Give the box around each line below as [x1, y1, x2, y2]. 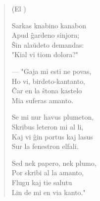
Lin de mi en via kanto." [11, 187, 86, 197]
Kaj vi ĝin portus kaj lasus [11, 131, 93, 141]
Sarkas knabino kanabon [11, 20, 87, 30]
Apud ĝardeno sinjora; [11, 30, 80, 40]
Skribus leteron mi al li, [11, 121, 84, 132]
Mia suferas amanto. [11, 95, 74, 105]
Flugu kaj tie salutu [11, 177, 72, 187]
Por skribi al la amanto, [11, 167, 84, 178]
